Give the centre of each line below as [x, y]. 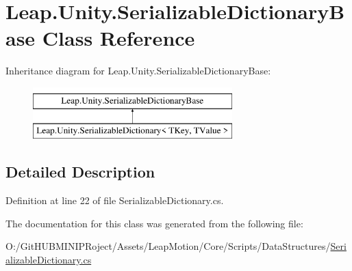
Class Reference [118, 38]
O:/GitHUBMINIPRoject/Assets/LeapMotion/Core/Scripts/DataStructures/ [168, 246]
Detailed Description [80, 172]
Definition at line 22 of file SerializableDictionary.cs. [115, 200]
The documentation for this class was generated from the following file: [154, 223]
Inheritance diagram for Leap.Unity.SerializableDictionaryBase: [138, 71]
